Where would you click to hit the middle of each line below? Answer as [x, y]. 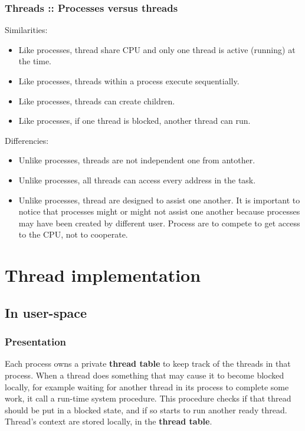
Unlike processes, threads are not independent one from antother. [137, 160]
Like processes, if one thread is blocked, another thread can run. [135, 121]
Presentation [36, 342]
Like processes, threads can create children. [97, 101]
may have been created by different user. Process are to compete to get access [159, 223]
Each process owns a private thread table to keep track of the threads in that [148, 363]
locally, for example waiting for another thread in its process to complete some [147, 386]
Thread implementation [103, 275]
